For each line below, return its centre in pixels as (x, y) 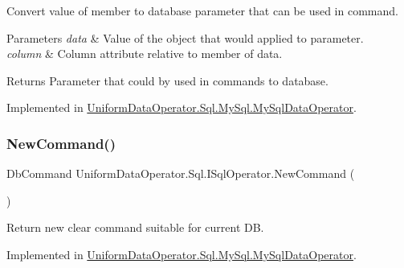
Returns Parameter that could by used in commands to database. (167, 80)
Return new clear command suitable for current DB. (135, 227)
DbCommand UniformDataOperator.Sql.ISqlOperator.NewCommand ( (181, 173)
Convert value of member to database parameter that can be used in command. (202, 10)
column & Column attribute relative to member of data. (145, 54)
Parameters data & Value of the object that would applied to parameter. (185, 37)
